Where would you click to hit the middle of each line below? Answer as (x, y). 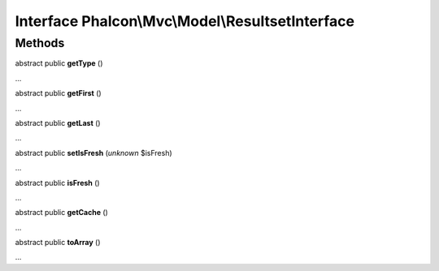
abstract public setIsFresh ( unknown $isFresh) (93, 153)
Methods (40, 43)
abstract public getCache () (62, 213)
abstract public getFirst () (58, 93)
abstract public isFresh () (58, 183)
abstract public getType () (59, 63)
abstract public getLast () (58, 123)
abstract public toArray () (58, 243)
